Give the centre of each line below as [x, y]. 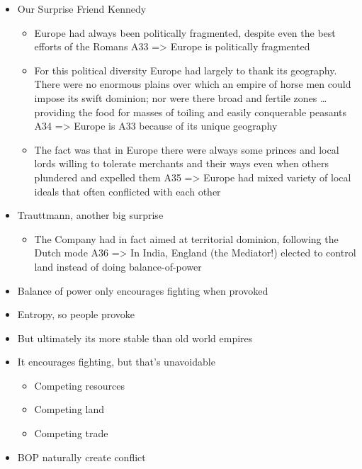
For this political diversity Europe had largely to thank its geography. [186, 70]
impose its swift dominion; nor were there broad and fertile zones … [181, 97]
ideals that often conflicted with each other [128, 191]
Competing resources [79, 385]
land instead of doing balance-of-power [118, 266]
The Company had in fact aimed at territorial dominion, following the [186, 238]
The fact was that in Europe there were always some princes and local [187, 149]
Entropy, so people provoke [76, 314]
